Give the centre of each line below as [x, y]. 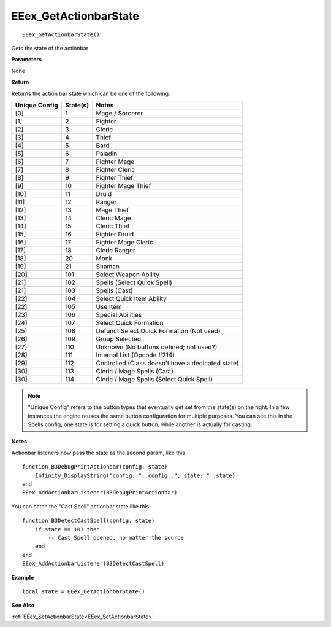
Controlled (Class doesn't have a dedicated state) [167, 363]
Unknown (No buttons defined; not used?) [157, 347]
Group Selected [118, 339]
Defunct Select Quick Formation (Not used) [158, 330]
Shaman [108, 266]
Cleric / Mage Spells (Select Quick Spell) [154, 379]
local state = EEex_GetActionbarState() [84, 591]
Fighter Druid [115, 234]
